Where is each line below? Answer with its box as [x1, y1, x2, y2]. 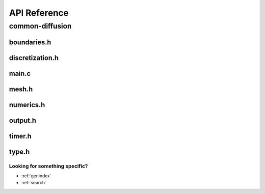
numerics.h [9, 101, 45, 109]
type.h [9, 147, 30, 156]
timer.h [9, 132, 32, 140]
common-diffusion [9, 22, 72, 30]
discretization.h [9, 54, 59, 62]
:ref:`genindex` [21, 173, 52, 179]
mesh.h [9, 85, 33, 93]
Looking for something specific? [9, 163, 88, 169]
